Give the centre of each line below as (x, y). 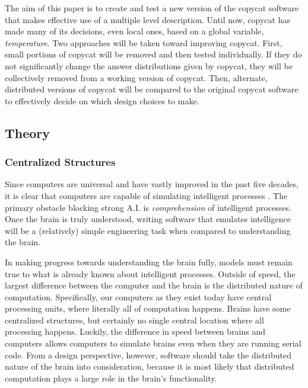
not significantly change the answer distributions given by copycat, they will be (149, 65)
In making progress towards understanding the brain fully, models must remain (149, 262)
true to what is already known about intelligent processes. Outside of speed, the (150, 273)
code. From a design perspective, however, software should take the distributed (148, 355)
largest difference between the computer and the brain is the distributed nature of (154, 285)
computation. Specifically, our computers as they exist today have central (138, 296)
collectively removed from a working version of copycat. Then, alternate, (136, 77)
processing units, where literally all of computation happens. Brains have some (148, 308)
